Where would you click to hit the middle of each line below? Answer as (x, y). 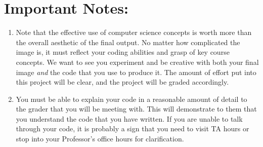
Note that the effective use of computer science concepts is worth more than (134, 32)
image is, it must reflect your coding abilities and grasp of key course (123, 52)
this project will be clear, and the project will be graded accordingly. (122, 82)
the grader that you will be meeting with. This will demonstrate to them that (136, 109)
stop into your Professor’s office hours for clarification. (100, 139)
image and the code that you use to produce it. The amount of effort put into (136, 72)
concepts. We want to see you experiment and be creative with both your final (137, 62)
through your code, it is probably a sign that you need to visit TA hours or (133, 128)
